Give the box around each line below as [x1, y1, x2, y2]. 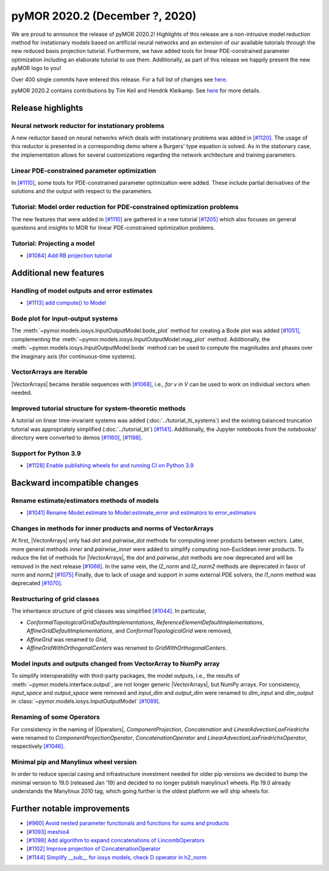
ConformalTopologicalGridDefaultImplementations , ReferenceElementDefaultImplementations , [26, 619, 264, 626]
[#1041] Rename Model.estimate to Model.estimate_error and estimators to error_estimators [26, 509, 256, 516]
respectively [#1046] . [11, 742, 65, 750]
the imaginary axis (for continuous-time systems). [11, 352, 136, 360]
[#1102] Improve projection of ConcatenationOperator [26, 845, 161, 853]
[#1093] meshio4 [26, 828, 69, 835]
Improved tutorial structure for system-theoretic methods [11, 404, 186, 413]
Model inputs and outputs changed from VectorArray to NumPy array [11, 659, 220, 667]
